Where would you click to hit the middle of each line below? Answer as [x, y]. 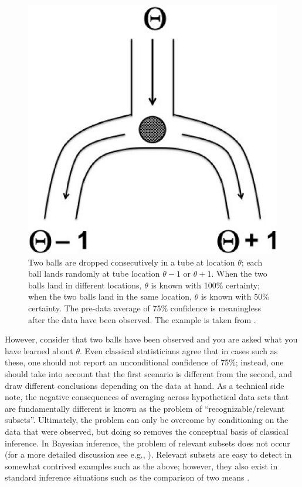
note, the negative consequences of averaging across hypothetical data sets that [147, 397]
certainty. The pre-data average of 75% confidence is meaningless [145, 308]
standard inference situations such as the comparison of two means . [127, 477]
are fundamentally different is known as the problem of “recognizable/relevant [145, 408]
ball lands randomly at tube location [94, 273]
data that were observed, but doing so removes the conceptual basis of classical [147, 431]
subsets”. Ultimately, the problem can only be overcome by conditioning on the [147, 420]
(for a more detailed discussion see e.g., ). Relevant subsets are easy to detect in [148, 454]
